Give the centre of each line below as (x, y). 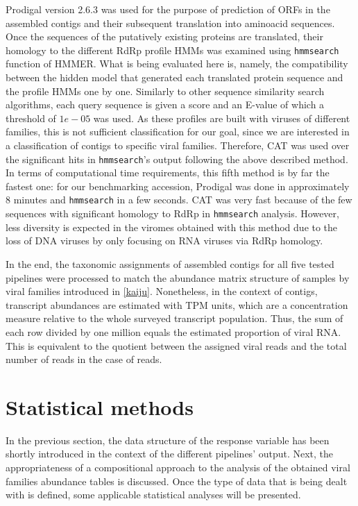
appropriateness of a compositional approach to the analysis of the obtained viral (178, 467)
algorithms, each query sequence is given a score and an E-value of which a (165, 104)
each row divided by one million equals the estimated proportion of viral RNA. (173, 331)
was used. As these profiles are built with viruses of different (222, 118)
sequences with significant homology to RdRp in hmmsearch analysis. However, (172, 213)
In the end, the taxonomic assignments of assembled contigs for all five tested (170, 263)
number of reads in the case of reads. (84, 359)
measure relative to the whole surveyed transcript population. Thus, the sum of (174, 318)
